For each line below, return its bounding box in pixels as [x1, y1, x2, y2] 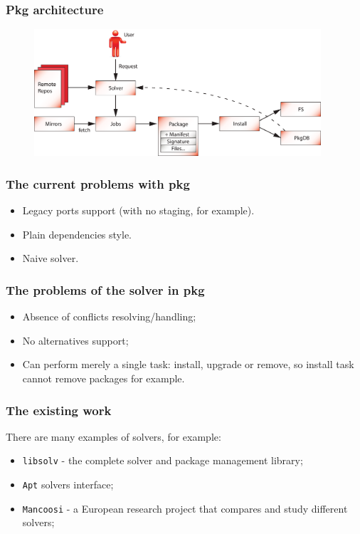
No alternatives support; [22, 333, 129, 347]
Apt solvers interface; [22, 477, 114, 492]
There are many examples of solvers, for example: [6, 429, 221, 444]
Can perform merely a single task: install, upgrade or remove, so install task [22, 357, 354, 372]
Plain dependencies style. [22, 226, 132, 241]
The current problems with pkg [6, 174, 190, 192]
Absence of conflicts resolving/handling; [22, 309, 196, 324]
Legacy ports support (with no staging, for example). [22, 203, 255, 218]
